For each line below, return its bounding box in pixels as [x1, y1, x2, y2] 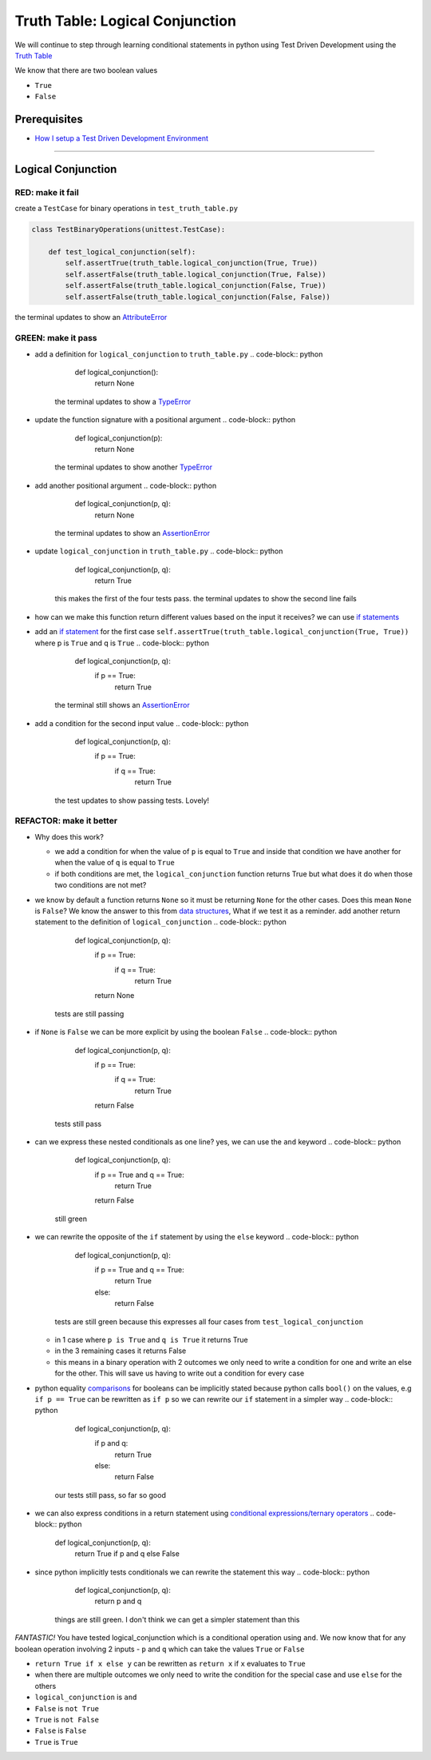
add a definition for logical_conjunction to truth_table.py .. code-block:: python [34, 349, 323, 359]
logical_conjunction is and [34, 1692, 137, 1702]
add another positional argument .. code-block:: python [34, 481, 217, 490]
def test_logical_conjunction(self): [48, 247, 196, 256]
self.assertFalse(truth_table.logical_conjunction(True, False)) [65, 269, 326, 279]
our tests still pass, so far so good [54, 1490, 167, 1499]
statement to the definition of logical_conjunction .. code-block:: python [34, 917, 287, 927]
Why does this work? [34, 832, 104, 841]
